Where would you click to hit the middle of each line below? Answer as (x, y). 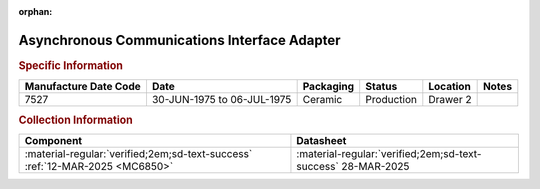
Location (450, 87)
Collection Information (76, 120)
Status (381, 87)
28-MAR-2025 (375, 166)
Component (53, 140)
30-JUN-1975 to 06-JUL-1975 (221, 100)
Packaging (328, 87)
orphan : (35, 11)
